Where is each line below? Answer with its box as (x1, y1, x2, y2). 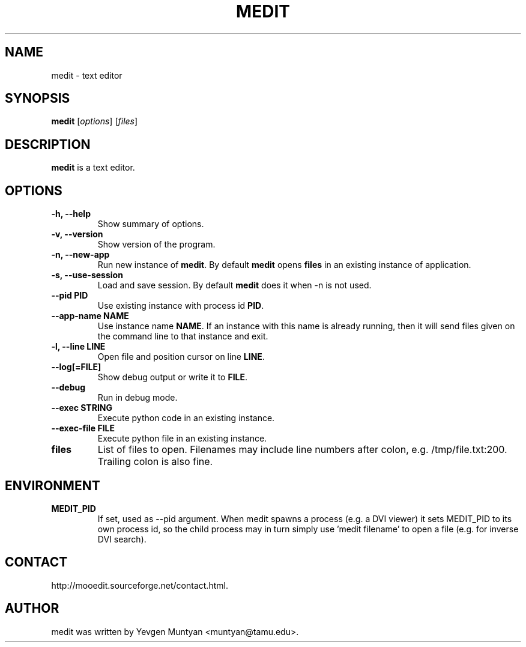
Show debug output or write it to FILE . (97, 372, 248, 383)
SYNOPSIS (5, 91, 70, 106)
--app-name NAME (51, 311, 129, 321)
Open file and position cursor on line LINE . (97, 351, 265, 362)
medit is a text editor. (51, 162, 135, 173)
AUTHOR (5, 601, 59, 616)
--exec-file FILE (51, 423, 115, 434)
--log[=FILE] (51, 362, 101, 372)
